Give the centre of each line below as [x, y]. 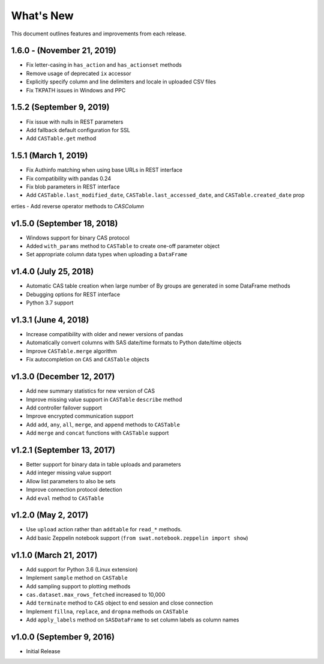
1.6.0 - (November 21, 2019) [64, 51]
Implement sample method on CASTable [77, 578]
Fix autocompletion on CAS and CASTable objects [88, 360]
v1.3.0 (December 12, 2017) [63, 377]
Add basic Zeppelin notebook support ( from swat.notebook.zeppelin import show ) [137, 538]
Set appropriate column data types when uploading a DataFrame [107, 255]
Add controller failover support [64, 408]
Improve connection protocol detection [74, 490]
